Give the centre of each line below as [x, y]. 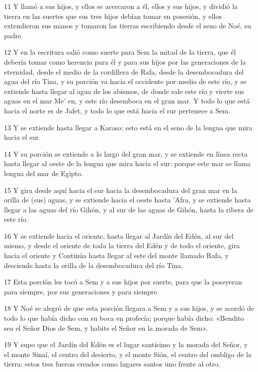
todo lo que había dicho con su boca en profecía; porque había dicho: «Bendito [124, 318]
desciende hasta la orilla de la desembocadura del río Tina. [94, 265]
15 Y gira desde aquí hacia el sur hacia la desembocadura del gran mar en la [121, 190]
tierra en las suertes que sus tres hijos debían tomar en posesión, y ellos [113, 16]
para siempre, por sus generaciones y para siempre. [82, 291]
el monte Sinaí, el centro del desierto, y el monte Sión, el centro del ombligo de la [128, 354]
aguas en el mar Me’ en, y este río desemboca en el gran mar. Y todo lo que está [127, 101]
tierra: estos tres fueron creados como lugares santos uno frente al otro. [112, 364]
